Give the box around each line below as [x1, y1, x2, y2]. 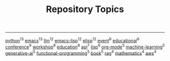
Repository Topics [46, 4, 124, 15]
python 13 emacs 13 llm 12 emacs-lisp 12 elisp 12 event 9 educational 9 [5, 37, 140, 43]
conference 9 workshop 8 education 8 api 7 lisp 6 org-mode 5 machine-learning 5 [5, 43, 165, 50]
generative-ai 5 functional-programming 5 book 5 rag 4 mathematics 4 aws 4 [5, 49, 157, 56]
